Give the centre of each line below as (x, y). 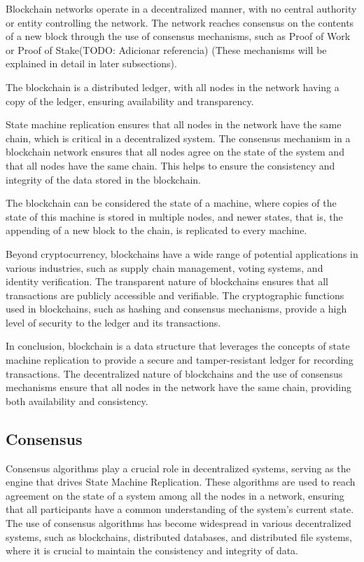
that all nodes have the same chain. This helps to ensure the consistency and (170, 165)
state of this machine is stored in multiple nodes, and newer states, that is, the (174, 216)
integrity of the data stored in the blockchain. (104, 179)
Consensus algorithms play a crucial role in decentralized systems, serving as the (178, 468)
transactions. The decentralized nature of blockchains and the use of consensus (174, 373)
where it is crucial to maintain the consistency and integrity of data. (152, 550)
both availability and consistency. (77, 400)
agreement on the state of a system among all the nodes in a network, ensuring (175, 495)
